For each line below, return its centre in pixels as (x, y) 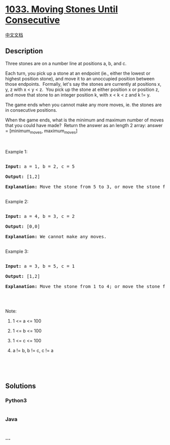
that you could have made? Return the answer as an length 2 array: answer (84, 125)
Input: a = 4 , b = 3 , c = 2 (40, 216)
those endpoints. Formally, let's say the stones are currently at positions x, (83, 84)
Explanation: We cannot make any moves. (56, 236)
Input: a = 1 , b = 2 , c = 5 (40, 166)
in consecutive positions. (31, 110)
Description (24, 51)
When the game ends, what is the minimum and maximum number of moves (84, 120)
